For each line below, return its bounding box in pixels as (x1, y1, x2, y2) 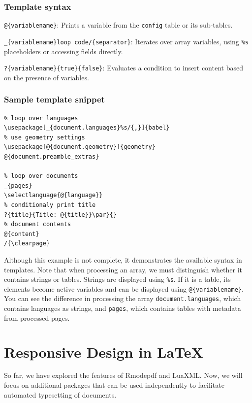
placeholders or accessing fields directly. (4, 46, 123, 56)
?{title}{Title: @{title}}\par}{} (4, 211, 117, 218)
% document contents (4, 221, 71, 228)
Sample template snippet (4, 93, 105, 105)
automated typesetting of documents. (4, 389, 117, 400)
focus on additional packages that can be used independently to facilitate (4, 380, 224, 390)
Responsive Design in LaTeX (4, 341, 203, 362)
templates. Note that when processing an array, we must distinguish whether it (4, 264, 242, 274)
